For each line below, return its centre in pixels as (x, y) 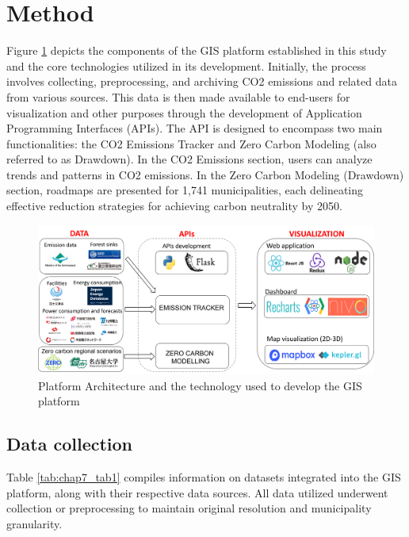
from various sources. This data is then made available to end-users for (178, 96)
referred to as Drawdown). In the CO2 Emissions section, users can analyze (189, 159)
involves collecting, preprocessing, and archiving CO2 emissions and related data (202, 81)
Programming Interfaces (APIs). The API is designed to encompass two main (195, 128)
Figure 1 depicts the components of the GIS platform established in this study (197, 50)
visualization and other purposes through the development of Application (184, 112)
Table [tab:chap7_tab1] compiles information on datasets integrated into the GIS (204, 477)
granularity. (34, 523)
